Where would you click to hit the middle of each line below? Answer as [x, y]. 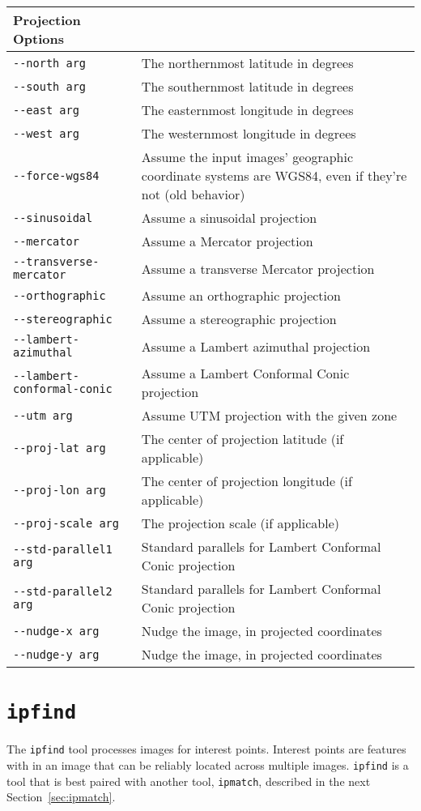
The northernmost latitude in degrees [247, 63]
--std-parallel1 [63, 549]
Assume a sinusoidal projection [229, 218]
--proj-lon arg [60, 490]
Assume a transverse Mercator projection [258, 268]
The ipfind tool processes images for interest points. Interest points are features [206, 749]
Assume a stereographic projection [239, 319]
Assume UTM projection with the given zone [269, 415]
